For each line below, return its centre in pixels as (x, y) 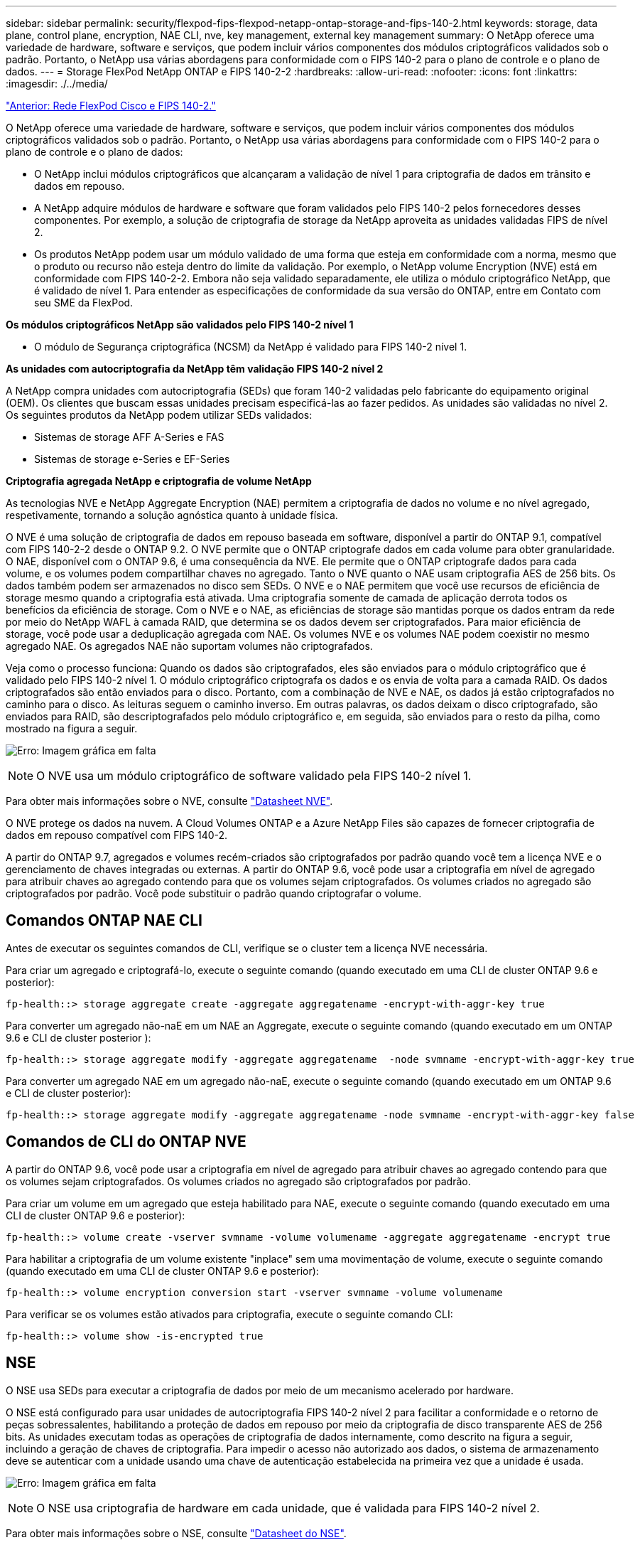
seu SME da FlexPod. (84, 303)
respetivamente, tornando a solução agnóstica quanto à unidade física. (172, 515)
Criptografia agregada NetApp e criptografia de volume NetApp (159, 481)
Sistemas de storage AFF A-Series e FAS (129, 437)
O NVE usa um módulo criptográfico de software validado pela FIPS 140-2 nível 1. (254, 776)
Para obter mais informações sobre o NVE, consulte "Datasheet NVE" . (169, 801)
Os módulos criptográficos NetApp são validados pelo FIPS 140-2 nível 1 (180, 325)
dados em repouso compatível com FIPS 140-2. (117, 835)
